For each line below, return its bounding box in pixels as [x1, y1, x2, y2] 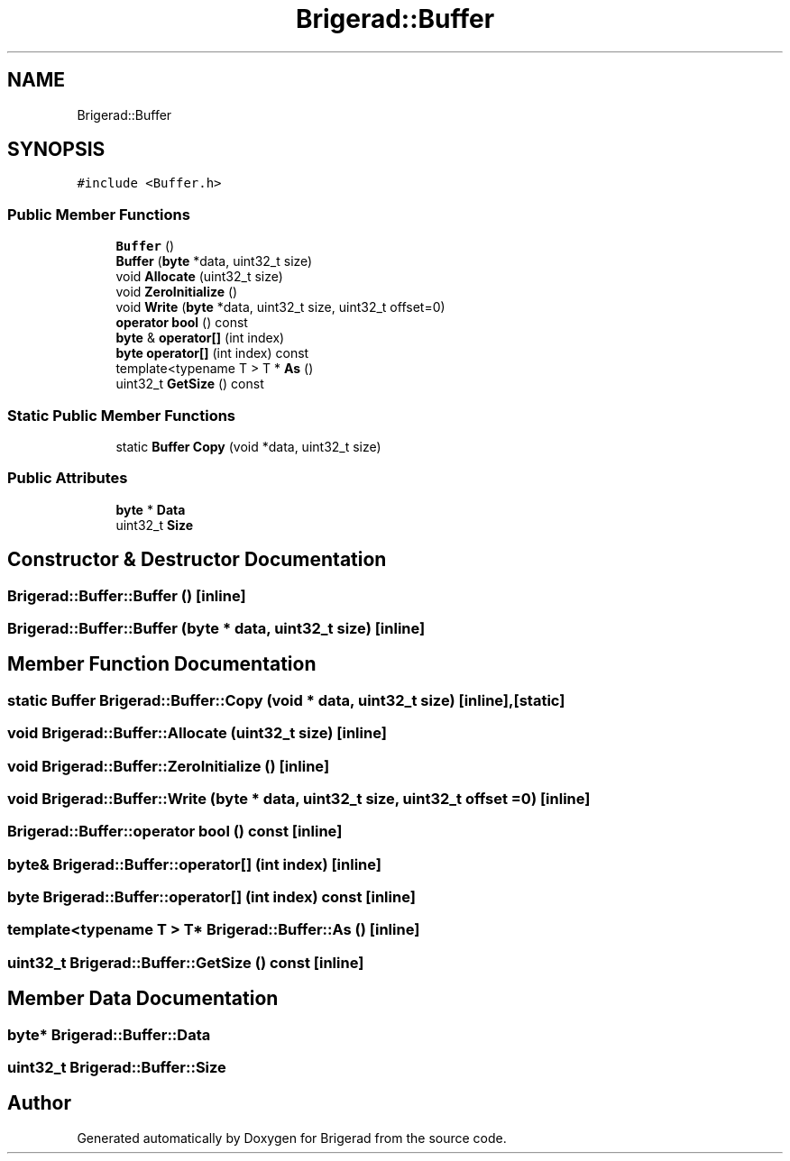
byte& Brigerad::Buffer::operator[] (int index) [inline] [7, 855, 381, 873]
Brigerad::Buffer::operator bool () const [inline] [7, 822, 343, 841]
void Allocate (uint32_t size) [115, 269, 283, 285]
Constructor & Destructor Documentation [7, 548, 387, 571]
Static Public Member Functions [7, 406, 236, 425]
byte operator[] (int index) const [115, 345, 309, 361]
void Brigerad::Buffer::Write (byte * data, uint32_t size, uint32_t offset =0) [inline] [7, 789, 591, 808]
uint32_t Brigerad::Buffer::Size [7, 1057, 226, 1076]
